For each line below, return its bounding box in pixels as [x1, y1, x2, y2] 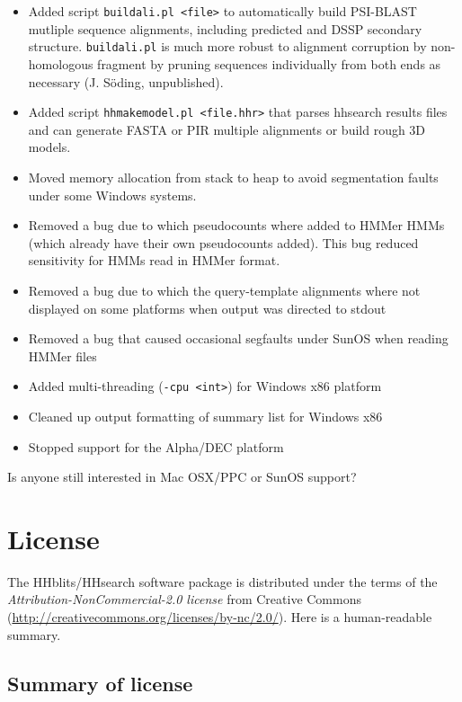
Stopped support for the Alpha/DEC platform [28, 437, 284, 456]
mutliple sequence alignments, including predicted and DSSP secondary [28, 19, 422, 38]
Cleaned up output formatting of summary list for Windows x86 [28, 406, 383, 425]
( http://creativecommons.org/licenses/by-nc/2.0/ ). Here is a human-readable [7, 608, 432, 626]
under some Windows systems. [28, 185, 197, 204]
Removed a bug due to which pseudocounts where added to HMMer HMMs [28, 216, 445, 235]
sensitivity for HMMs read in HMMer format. [28, 251, 280, 270]
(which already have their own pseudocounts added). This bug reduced [28, 233, 419, 252]
